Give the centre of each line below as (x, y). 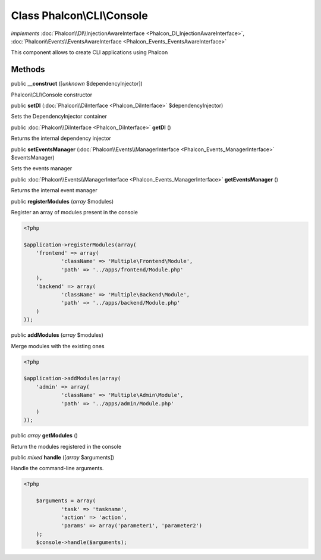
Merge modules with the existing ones (58, 346)
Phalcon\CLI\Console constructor (51, 95)
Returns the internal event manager (54, 190)
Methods (28, 69)
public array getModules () (45, 436)
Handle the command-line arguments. (57, 468)
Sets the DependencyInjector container (59, 117)
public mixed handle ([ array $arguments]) (63, 458)
